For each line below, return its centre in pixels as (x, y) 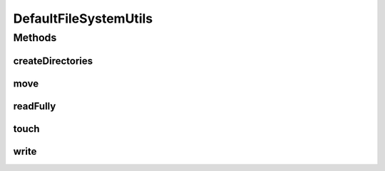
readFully (35, 106)
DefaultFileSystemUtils (83, 18)
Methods (35, 38)
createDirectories (53, 61)
